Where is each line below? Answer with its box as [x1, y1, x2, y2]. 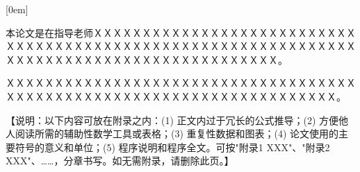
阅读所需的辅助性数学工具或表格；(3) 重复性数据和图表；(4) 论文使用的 [15, 126, 339, 141]
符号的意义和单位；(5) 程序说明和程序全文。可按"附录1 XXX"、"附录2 [15, 139, 330, 154]
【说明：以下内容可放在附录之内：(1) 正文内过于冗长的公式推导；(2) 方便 [6, 112, 339, 127]
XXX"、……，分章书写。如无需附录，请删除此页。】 [6, 153, 234, 168]
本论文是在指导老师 [6, 25, 93, 40]
